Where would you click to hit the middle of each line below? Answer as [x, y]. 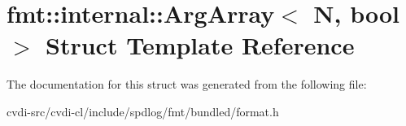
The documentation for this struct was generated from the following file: [187, 84]
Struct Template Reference [200, 45]
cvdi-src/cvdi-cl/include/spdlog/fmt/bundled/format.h [143, 111]
